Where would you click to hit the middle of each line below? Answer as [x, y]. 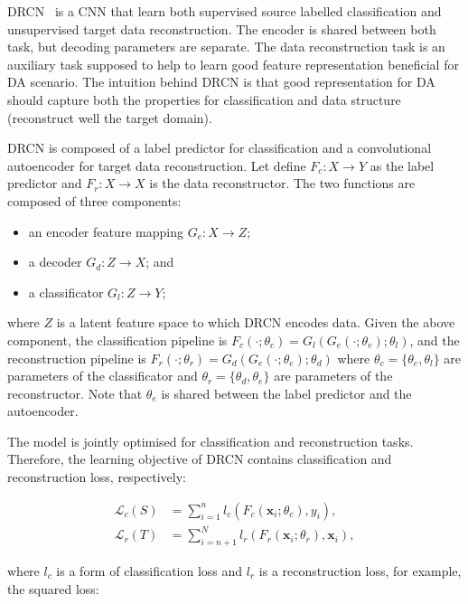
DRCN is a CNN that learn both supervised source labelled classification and [225, 11]
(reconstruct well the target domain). [110, 117]
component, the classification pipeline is [117, 340]
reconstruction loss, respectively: [97, 477]
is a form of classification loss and [150, 571]
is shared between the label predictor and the [286, 393]
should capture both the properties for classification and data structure [204, 99]
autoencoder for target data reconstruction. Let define [157, 165]
